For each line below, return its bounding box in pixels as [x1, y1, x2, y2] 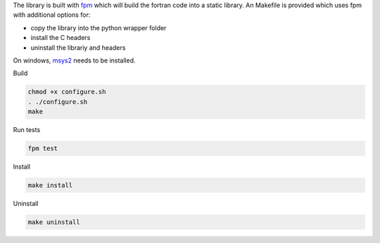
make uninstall [27, 218, 80, 226]
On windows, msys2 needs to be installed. [13, 56, 137, 65]
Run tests [13, 126, 41, 134]
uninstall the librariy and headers [30, 43, 126, 52]
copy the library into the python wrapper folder [30, 23, 167, 32]
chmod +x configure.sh [27, 88, 106, 96]
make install [27, 181, 73, 190]
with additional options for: [13, 11, 91, 19]
